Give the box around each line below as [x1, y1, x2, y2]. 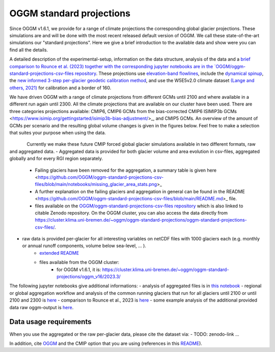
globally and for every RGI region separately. [9, 155, 103, 161]
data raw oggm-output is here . [9, 304, 74, 310]
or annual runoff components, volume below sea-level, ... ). [22, 242, 146, 249]
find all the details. [9, 46, 48, 53]
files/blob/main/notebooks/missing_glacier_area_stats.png [35, 181, 157, 187]
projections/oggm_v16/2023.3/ [57, 274, 121, 280]
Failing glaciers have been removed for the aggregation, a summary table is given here [35, 167, 216, 173]
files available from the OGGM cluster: [39, 259, 120, 265]
